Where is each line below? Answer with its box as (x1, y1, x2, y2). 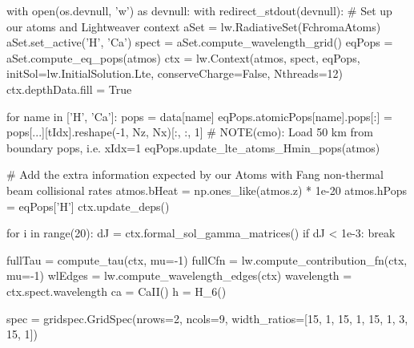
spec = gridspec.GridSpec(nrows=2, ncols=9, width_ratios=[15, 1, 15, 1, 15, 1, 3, (6, 310, 408, 326)
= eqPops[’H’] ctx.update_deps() (6, 197, 170, 214)
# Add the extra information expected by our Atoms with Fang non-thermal (6, 166, 384, 183)
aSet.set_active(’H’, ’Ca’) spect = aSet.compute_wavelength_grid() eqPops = (6, 34, 393, 51)
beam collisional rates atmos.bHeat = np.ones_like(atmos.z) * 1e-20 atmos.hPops (6, 181, 408, 198)
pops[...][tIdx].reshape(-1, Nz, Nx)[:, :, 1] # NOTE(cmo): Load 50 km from (6, 123, 373, 140)
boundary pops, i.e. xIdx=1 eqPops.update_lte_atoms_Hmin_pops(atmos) (6, 139, 380, 156)
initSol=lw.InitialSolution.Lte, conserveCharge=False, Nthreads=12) (6, 65, 344, 82)
